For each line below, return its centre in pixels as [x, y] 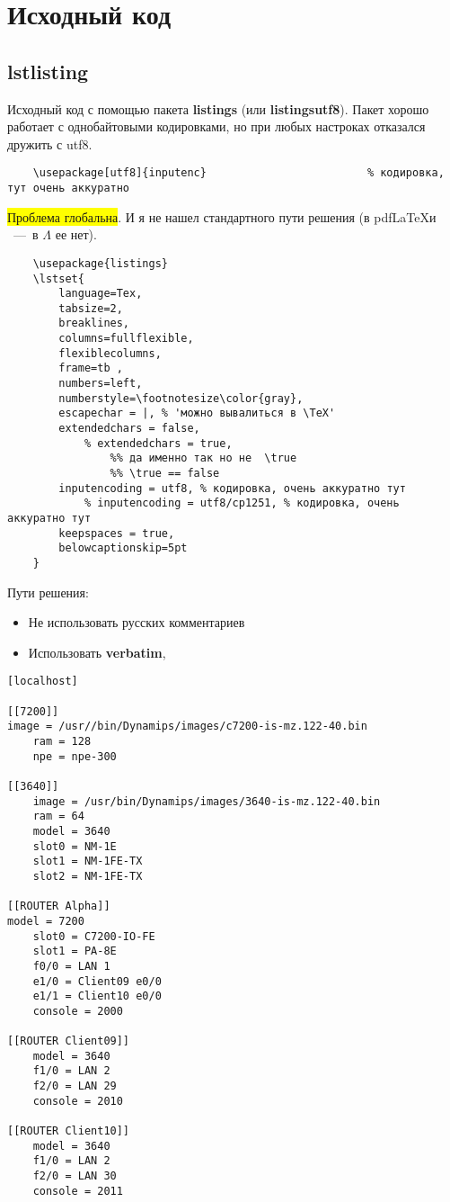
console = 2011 [78, 1191]
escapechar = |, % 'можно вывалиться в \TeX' [197, 413]
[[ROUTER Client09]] [69, 1041]
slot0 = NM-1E [75, 846]
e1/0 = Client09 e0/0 [97, 981]
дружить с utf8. [50, 144]
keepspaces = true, [117, 533]
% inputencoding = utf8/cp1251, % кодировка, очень [242, 503]
